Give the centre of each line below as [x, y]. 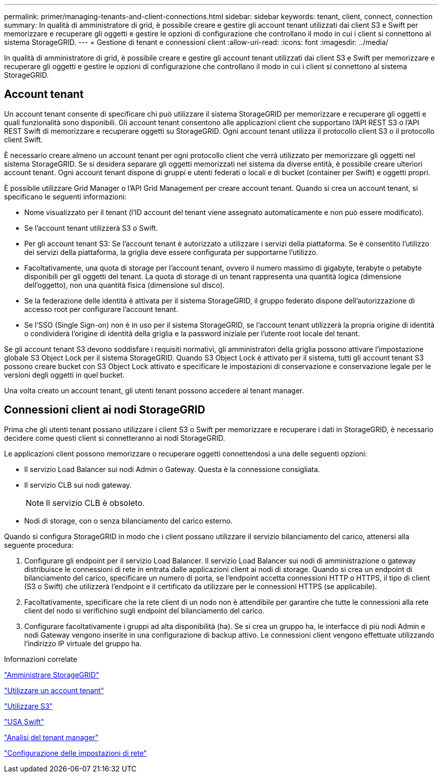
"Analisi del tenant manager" [51, 737]
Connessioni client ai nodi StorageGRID [105, 410]
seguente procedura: [39, 545]
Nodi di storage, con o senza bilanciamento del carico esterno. [128, 521]
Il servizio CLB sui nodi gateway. [78, 485]
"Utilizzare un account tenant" [54, 690]
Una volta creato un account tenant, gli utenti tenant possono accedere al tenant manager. [154, 390]
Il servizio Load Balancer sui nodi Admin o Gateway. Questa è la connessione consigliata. [172, 469]
